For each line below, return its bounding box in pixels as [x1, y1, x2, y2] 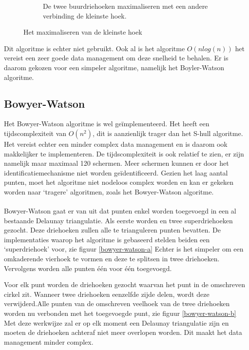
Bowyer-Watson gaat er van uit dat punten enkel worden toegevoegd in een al [4, 206, 236, 216]
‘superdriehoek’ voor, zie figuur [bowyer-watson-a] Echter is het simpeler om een [4, 244, 244, 254]
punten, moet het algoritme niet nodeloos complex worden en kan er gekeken [4, 177, 234, 187]
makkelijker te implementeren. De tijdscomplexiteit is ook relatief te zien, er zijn [4, 148, 244, 158]
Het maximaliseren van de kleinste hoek [23, 27, 142, 37]
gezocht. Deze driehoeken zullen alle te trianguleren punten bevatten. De [4, 225, 221, 235]
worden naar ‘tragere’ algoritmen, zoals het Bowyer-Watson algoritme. [4, 186, 214, 196]
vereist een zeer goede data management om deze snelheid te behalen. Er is [4, 53, 229, 63]
